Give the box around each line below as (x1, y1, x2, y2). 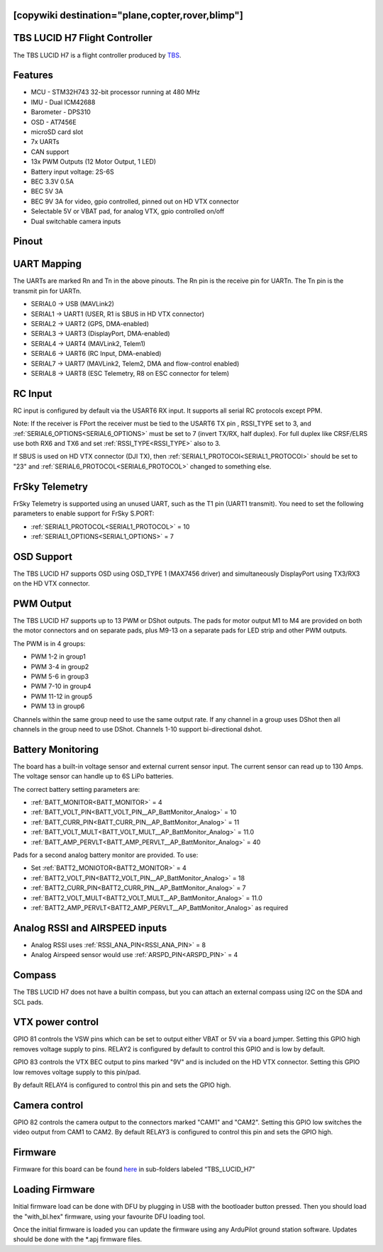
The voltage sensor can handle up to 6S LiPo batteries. (13, 772, 174, 781)
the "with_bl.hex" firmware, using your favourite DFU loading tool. (13, 1212, 206, 1221)
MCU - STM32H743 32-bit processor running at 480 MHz (30, 88, 201, 96)
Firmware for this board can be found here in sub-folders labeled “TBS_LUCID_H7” (13, 1165, 255, 1173)
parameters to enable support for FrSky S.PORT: (13, 509, 155, 518)
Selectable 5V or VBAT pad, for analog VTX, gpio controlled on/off (30, 207, 225, 216)
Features (13, 69, 53, 82)
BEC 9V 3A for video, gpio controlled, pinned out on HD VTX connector (30, 197, 239, 206)
